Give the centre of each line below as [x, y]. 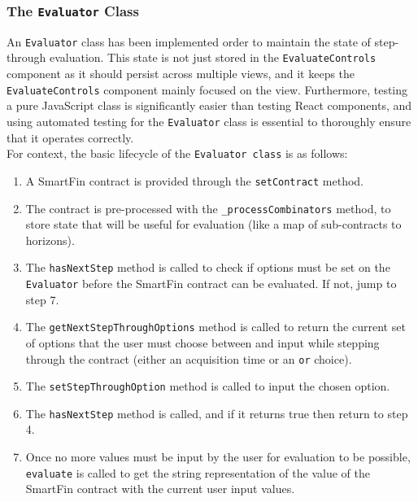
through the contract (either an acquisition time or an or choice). [189, 358]
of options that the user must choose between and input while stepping [202, 342]
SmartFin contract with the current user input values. [160, 489]
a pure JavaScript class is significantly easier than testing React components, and [209, 105]
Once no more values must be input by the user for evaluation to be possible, [218, 457]
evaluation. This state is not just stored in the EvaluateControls [213, 57]
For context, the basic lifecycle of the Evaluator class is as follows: [177, 153]
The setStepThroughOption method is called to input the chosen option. [208, 386]
